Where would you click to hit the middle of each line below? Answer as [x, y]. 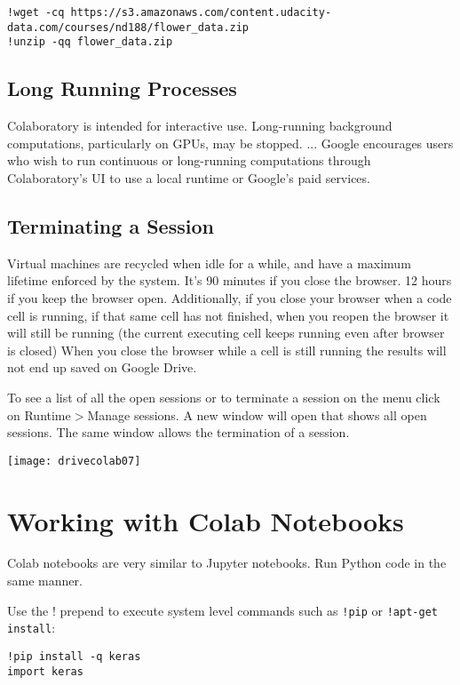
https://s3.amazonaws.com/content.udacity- [201, 12]
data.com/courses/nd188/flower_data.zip [128, 27]
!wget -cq [36, 12]
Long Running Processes [122, 88]
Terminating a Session [111, 225]
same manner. [45, 581]
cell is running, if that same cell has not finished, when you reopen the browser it [228, 315]
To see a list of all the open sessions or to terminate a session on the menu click [224, 397]
